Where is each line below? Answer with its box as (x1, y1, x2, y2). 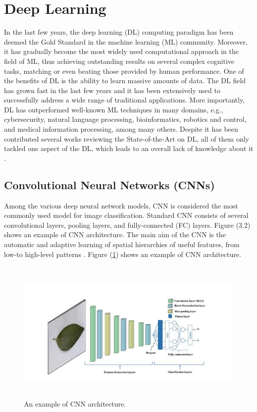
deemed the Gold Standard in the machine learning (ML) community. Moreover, (4, 36, 248, 47)
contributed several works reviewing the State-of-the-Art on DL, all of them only (4, 133, 250, 144)
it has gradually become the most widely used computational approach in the (4, 46, 239, 56)
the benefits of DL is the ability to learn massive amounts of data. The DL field (4, 75, 246, 86)
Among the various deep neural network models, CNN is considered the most (4, 200, 238, 210)
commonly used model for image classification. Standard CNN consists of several (4, 210, 249, 220)
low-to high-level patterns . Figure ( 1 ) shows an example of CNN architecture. (4, 249, 241, 259)
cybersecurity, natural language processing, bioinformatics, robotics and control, (4, 114, 247, 124)
